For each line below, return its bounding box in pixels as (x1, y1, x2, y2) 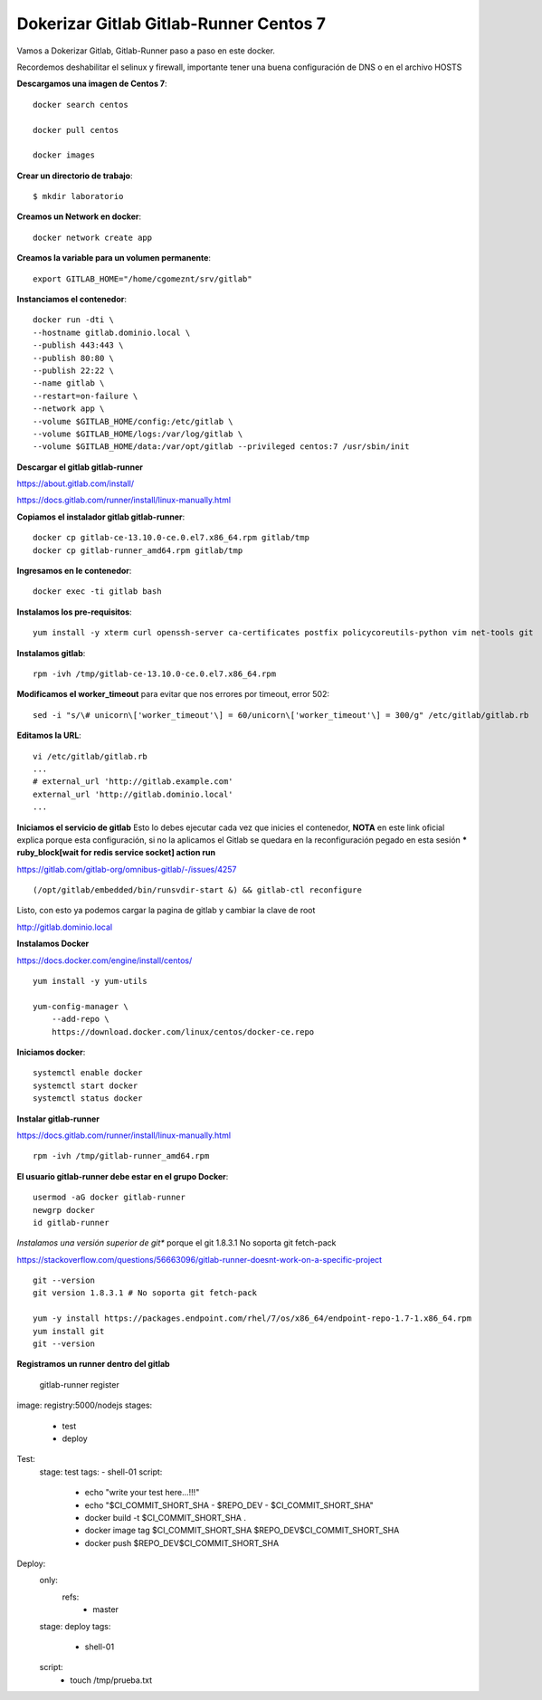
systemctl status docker (33, 1094, 143, 1103)
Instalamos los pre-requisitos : (16, 606, 132, 617)
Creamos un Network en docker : (16, 211, 142, 222)
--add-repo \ (51, 1014, 109, 1025)
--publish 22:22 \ (33, 365, 115, 376)
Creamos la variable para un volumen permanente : (16, 253, 212, 263)
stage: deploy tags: (39, 1620, 111, 1631)
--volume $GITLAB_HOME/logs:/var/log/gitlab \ (33, 428, 243, 439)
